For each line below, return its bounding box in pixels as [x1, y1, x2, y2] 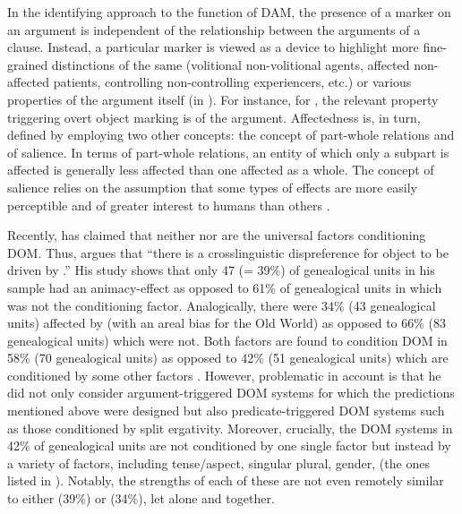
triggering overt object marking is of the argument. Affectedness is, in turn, [7, 107, 421, 126]
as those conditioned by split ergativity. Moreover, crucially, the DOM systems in [7, 418, 453, 437]
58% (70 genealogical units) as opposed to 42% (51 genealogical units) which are [7, 348, 449, 367]
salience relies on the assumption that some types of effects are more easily [7, 177, 417, 196]
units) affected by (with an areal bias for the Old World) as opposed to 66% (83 [7, 313, 447, 332]
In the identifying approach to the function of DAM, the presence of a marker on [7, 3, 451, 21]
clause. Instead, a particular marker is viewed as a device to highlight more [7, 38, 419, 56]
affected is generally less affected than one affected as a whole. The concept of [7, 160, 434, 179]
